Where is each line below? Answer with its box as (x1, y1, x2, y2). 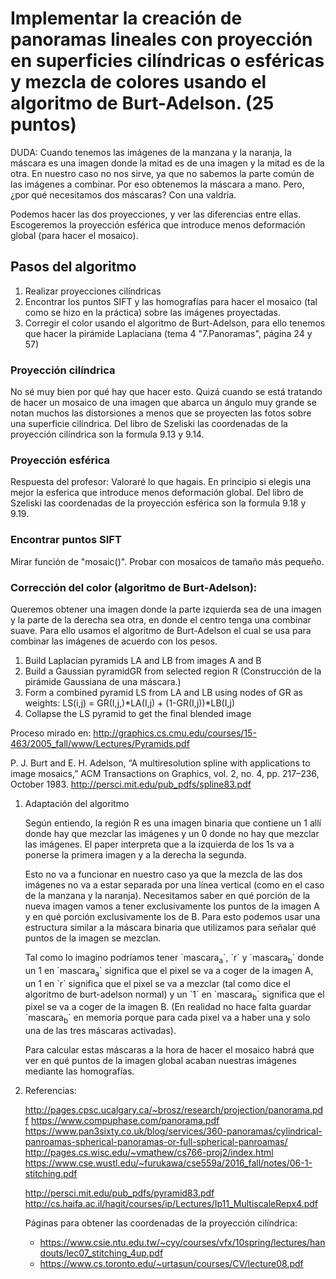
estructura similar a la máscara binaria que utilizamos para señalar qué (24, 921, 317, 933)
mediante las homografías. (24, 1065, 135, 1077)
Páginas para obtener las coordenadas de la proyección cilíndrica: (24, 1217, 298, 1229)
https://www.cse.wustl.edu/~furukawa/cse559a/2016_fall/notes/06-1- (24, 1157, 313, 1169)
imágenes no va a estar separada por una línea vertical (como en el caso (24, 878, 325, 891)
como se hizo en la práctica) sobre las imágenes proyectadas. (24, 306, 282, 318)
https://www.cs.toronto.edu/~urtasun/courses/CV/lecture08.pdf (39, 1258, 304, 1270)
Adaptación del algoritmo (24, 797, 130, 809)
